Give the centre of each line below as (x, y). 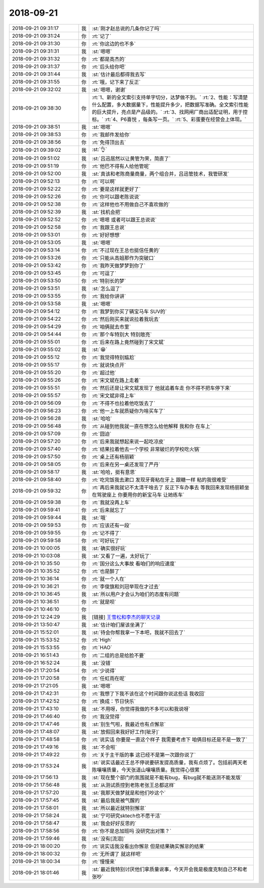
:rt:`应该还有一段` (111, 525)
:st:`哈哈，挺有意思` (114, 472)
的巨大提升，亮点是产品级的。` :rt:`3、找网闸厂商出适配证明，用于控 (170, 112)
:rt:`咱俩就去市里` (111, 327)
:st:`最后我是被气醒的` (117, 800)
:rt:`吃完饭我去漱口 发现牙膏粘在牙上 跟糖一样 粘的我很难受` (160, 480)
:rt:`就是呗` (104, 602)
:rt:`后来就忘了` (109, 510)
